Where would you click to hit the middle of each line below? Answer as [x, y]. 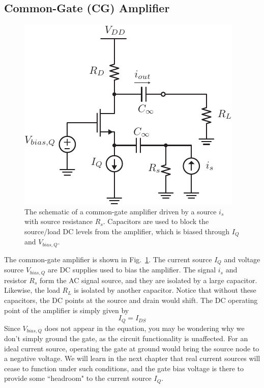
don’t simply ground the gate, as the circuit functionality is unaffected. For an [126, 338]
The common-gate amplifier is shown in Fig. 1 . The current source [108, 259]
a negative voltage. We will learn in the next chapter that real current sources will [132, 358]
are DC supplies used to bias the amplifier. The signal [132, 270]
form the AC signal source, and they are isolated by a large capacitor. [148, 280]
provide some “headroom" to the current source [78, 378]
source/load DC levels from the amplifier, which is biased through [127, 231]
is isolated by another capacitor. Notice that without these [165, 290]
